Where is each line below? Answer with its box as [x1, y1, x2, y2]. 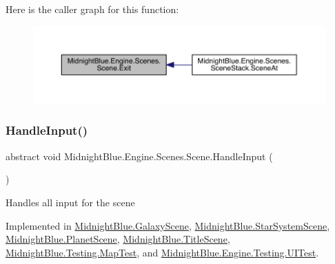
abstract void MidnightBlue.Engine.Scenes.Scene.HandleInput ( [6, 148, 273, 163]
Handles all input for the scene [6, 195, 135, 209]
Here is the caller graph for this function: [6, 2, 179, 16]
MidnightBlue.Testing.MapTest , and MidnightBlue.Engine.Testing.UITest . [6, 245, 319, 259]
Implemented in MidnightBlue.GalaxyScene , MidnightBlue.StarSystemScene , [6, 218, 330, 232]
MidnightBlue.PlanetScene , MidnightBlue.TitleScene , [6, 232, 230, 246]
